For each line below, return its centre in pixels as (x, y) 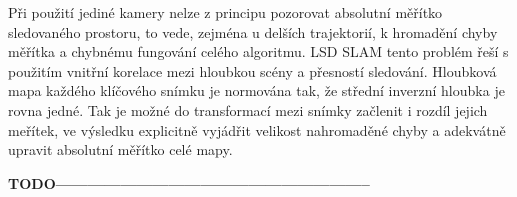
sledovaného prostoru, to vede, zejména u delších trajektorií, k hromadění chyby (253, 31)
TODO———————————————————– (189, 182)
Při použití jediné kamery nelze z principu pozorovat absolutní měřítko (225, 12)
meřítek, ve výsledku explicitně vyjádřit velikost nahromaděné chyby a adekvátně (257, 129)
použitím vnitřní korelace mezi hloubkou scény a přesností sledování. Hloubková (252, 70)
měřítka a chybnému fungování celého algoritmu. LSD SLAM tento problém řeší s (258, 51)
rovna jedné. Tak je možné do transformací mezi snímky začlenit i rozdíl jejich (248, 109)
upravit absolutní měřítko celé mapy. (120, 149)
